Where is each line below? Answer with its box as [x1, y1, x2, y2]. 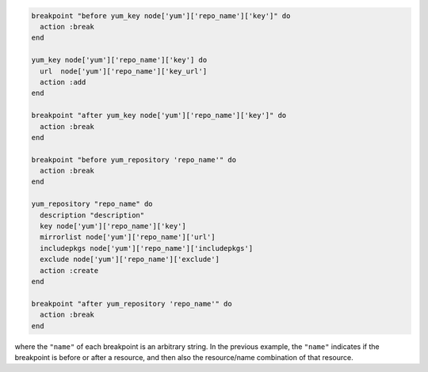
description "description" [40, 211, 145, 219]
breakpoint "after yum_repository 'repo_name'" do [31, 299, 233, 308]
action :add [40, 78, 86, 86]
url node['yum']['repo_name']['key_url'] [40, 66, 208, 75]
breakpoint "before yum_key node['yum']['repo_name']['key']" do [31, 11, 291, 20]
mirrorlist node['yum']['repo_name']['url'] [40, 233, 216, 241]
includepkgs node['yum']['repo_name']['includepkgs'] [40, 244, 254, 252]
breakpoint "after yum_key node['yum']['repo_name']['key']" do [31, 111, 287, 120]
